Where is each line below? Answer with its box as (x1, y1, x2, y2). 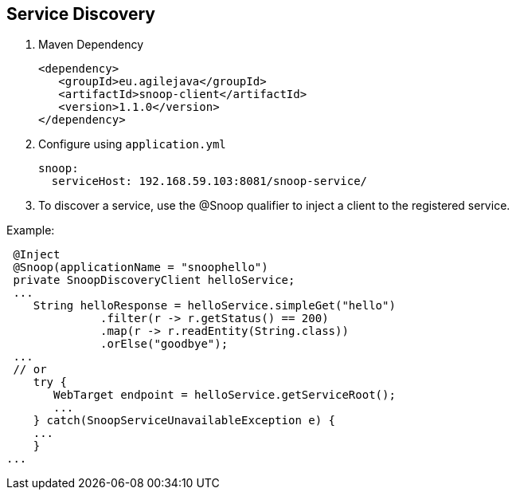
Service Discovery (6, 4, 155, 24)
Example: (6, 223, 55, 238)
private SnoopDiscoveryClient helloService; (13, 274, 295, 287)
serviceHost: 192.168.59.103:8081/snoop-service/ (51, 175, 368, 188)
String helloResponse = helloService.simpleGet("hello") (33, 299, 396, 313)
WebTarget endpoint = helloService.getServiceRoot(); (53, 388, 396, 402)
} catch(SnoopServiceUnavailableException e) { (33, 414, 336, 427)
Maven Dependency (38, 37, 144, 52)
